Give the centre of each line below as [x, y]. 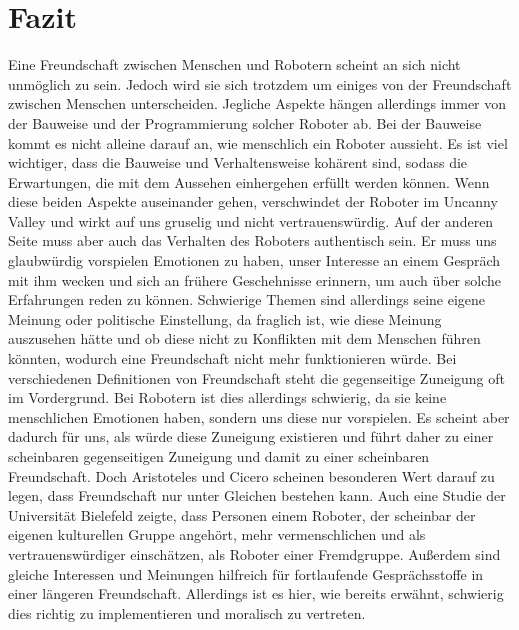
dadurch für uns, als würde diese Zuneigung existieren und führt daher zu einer [251, 436]
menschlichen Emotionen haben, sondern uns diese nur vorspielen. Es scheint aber [259, 416]
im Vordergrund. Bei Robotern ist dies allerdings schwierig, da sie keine [227, 397]
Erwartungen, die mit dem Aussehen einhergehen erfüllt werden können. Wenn [249, 181]
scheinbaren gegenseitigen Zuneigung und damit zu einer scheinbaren [219, 456]
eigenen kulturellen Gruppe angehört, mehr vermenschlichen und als [217, 534]
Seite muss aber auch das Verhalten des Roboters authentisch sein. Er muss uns [252, 240]
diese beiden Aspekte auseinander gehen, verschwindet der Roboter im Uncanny [253, 201]
